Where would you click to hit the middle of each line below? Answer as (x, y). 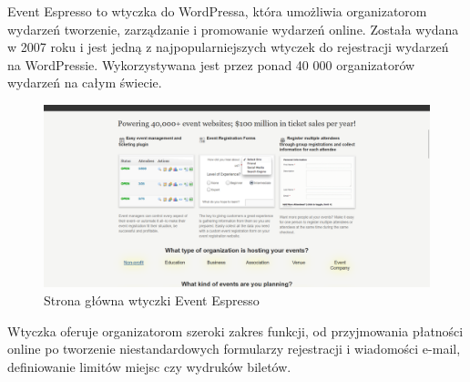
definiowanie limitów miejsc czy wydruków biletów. (149, 366)
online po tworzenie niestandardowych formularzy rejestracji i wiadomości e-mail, (234, 349)
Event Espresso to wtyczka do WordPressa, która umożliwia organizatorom (217, 11)
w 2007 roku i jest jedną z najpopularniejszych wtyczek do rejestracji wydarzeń (228, 47)
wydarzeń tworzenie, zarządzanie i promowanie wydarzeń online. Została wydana (233, 29)
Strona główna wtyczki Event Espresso (152, 299)
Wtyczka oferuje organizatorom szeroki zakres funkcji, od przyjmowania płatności (235, 330)
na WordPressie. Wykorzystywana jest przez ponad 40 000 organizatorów (211, 64)
